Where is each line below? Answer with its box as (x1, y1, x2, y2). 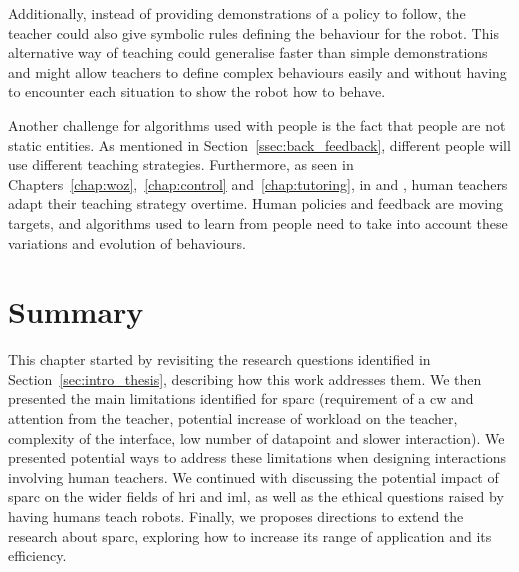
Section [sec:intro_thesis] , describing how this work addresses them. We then (8, 368, 482, 389)
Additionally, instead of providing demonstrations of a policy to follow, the (8, 3, 466, 23)
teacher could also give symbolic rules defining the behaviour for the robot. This (8, 22, 499, 43)
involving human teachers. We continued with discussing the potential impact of (8, 466, 499, 487)
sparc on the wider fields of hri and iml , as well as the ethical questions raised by (8, 486, 504, 507)
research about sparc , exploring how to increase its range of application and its (8, 525, 492, 546)
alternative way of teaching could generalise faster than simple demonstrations (8, 42, 488, 63)
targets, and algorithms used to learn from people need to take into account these (8, 212, 508, 233)
